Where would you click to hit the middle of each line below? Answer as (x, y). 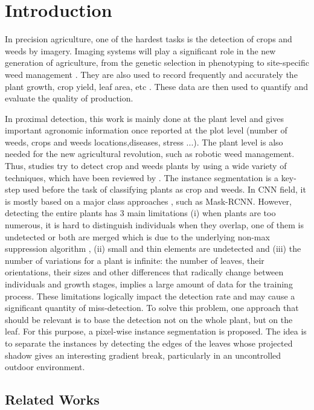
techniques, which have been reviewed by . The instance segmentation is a (142, 177)
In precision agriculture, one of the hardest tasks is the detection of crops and (149, 39)
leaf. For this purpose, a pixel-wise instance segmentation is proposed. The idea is (156, 331)
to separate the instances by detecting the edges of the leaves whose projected (149, 343)
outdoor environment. (45, 367)
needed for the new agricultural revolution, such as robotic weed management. (150, 154)
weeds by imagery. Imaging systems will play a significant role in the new (140, 50)
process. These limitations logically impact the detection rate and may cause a (150, 296)
